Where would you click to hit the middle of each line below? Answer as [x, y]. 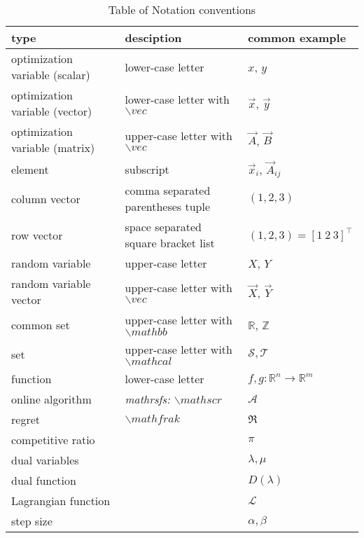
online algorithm [51, 399]
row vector [37, 235]
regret [26, 420]
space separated [163, 227]
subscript [147, 169]
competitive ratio [53, 440]
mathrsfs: [147, 399]
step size [32, 521]
